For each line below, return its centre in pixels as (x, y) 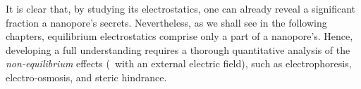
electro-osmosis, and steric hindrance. (86, 77)
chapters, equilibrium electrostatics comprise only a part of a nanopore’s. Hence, (179, 36)
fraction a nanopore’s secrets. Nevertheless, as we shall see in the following (166, 22)
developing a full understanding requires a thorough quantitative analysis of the (178, 49)
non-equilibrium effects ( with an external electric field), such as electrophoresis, (179, 63)
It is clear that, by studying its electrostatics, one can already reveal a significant (181, 8)
